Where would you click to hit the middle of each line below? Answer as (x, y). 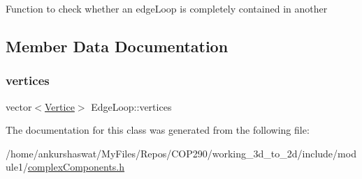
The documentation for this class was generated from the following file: (158, 130)
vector (19, 106)
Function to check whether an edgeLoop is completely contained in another (167, 8)
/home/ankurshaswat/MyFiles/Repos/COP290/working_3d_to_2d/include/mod (181, 153)
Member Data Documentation (117, 46)
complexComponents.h (76, 167)
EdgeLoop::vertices (131, 106)
